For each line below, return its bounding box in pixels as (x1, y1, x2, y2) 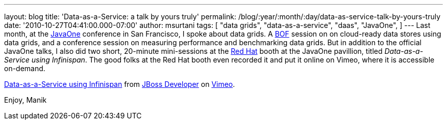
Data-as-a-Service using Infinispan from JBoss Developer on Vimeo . (4, 80, 235, 88)
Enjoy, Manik (4, 96, 47, 104)
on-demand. (4, 64, 45, 73)
